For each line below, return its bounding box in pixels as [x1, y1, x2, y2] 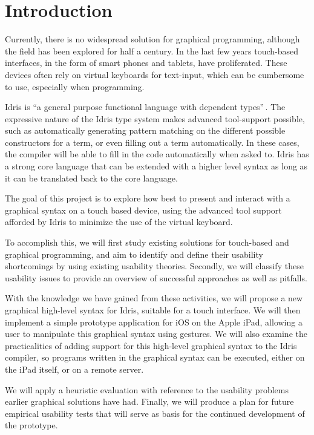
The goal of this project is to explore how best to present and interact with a [5, 192, 290, 204]
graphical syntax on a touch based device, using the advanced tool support [5, 203, 282, 216]
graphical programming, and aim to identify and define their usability [5, 247, 263, 260]
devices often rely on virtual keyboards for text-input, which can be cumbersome [5, 68, 304, 80]
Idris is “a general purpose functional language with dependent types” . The [5, 100, 286, 113]
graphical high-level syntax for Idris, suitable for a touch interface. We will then [5, 304, 301, 316]
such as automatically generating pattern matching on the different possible [5, 124, 286, 137]
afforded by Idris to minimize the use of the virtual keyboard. [5, 215, 233, 228]
